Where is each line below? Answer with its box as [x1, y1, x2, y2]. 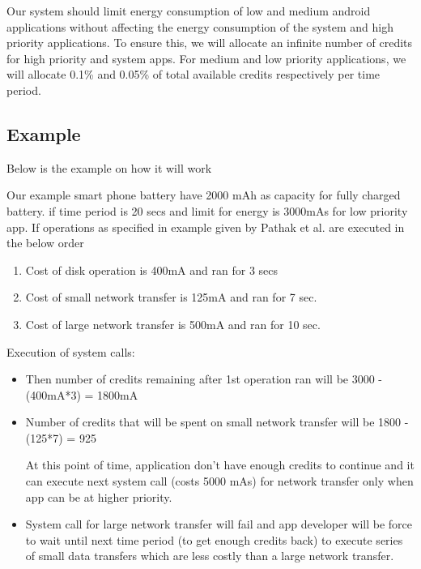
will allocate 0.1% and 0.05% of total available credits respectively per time [6, 66, 381, 83]
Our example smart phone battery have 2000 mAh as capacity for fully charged [6, 186, 401, 203]
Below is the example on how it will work [6, 159, 212, 176]
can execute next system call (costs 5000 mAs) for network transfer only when [25, 473, 414, 490]
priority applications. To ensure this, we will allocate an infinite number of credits [6, 34, 413, 51]
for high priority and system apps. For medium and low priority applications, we [6, 49, 406, 66]
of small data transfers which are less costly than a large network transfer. [25, 547, 394, 564]
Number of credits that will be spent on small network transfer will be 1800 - [25, 413, 409, 430]
